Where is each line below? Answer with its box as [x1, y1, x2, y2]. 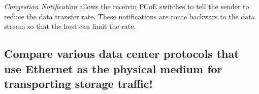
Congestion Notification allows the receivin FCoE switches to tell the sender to [4, 1, 249, 11]
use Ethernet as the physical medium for [4, 60, 222, 76]
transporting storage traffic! [4, 75, 153, 91]
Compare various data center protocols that [4, 46, 239, 61]
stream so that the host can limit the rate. [4, 21, 136, 32]
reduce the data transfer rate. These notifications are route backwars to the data [4, 11, 255, 21]
